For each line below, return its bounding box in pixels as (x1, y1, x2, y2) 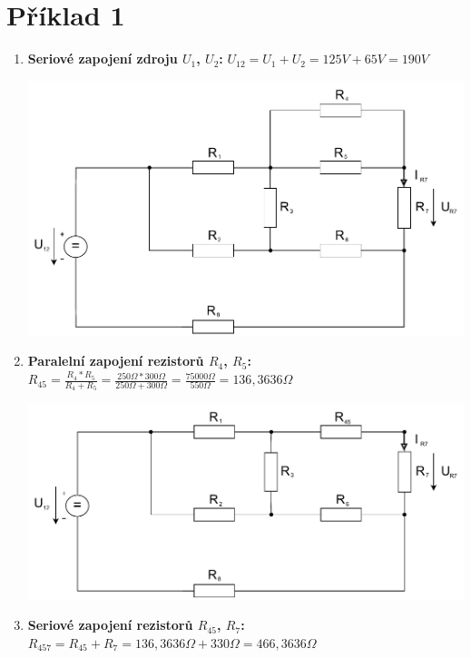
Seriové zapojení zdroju (27, 49, 178, 68)
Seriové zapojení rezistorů (27, 615, 193, 634)
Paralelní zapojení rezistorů (27, 351, 204, 370)
